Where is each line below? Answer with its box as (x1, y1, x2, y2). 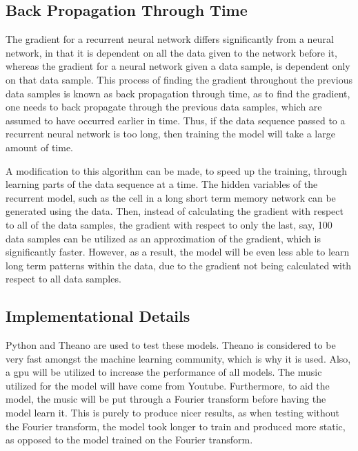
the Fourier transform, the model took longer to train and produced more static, (6, 419, 346, 433)
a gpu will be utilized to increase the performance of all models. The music (6, 365, 322, 379)
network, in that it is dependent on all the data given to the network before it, (6, 45, 337, 59)
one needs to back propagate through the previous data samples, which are (6, 99, 322, 114)
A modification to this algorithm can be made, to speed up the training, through (6, 163, 347, 177)
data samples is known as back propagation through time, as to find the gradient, (6, 86, 350, 100)
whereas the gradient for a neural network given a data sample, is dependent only (6, 59, 350, 73)
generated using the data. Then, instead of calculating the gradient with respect (6, 204, 344, 218)
